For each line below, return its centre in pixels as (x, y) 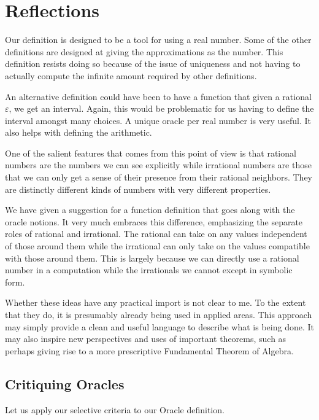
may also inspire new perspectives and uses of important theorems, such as (146, 339)
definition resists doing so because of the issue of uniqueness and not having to (153, 64)
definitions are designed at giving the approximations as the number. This (144, 51)
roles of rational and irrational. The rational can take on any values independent (156, 234)
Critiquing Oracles (65, 383)
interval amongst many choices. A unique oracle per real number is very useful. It (158, 120)
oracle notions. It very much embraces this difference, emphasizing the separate (154, 221)
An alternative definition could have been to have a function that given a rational (158, 96)
